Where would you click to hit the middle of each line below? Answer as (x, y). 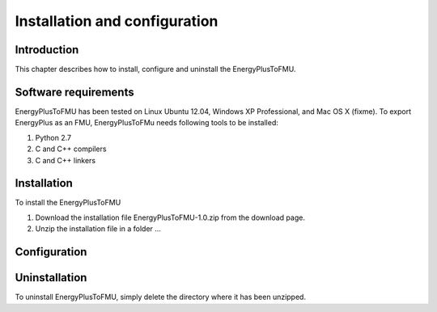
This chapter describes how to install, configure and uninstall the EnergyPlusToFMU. (155, 70)
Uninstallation (51, 278)
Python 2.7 (53, 137)
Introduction (47, 50)
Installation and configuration (117, 21)
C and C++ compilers (71, 149)
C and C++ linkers (66, 160)
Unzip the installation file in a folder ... (98, 229)
